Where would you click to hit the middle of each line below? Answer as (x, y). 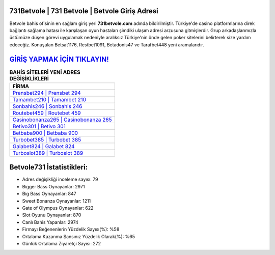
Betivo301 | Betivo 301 (39, 126)
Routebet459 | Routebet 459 (47, 113)
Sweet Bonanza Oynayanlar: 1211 (57, 201)
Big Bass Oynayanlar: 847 (49, 194)
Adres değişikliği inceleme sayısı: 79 (60, 179)
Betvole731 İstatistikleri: (49, 167)
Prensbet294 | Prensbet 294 (47, 93)
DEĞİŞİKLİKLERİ (29, 78)
